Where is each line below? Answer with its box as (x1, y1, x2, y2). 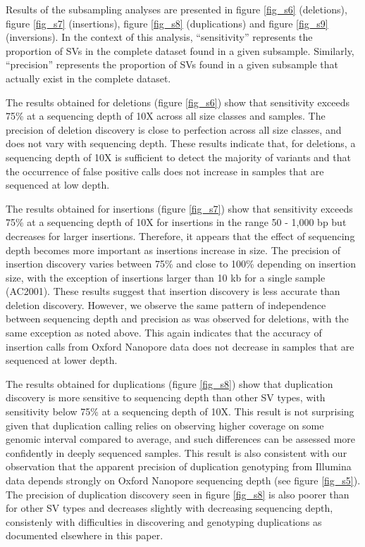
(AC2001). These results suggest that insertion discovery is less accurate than (6, 284, 340, 298)
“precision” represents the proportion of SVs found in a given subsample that (6, 57, 339, 72)
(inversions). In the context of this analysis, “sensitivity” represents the (6, 30, 313, 44)
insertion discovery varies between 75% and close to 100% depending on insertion (6, 256, 357, 271)
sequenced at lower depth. (6, 353, 118, 367)
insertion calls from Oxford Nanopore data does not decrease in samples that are (6, 339, 354, 353)
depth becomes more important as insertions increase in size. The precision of (6, 242, 341, 257)
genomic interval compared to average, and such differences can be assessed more (6, 432, 356, 446)
